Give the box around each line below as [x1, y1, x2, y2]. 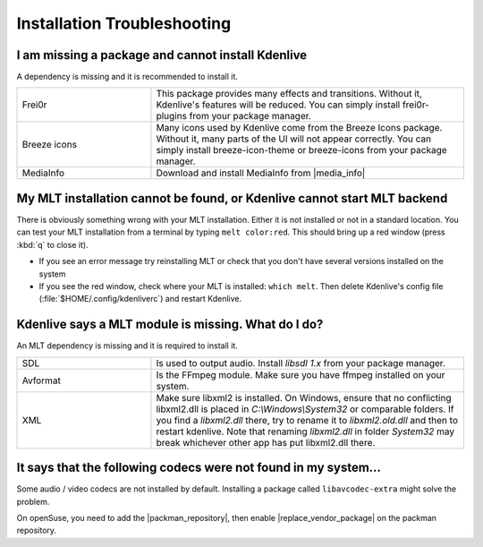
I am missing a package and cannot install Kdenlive [16, 47, 308, 63]
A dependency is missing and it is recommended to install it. [16, 72, 239, 82]
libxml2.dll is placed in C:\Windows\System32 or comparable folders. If [156, 403, 454, 415]
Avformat [21, 374, 62, 387]
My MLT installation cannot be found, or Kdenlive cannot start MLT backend [16, 191, 448, 206]
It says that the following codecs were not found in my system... [16, 460, 382, 475]
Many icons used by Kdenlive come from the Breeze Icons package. [156, 122, 443, 134]
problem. [16, 496, 50, 507]
